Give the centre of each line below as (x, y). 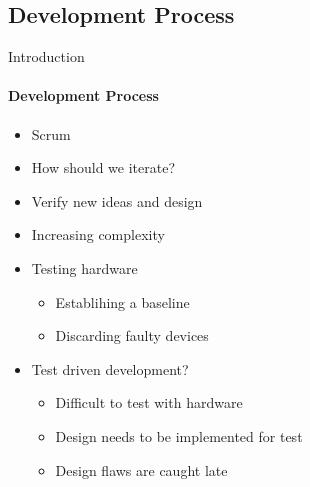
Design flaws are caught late (141, 469)
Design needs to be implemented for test (179, 435)
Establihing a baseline (122, 301)
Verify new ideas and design (117, 200)
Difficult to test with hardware (149, 402)
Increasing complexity (98, 234)
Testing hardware (84, 267)
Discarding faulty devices (132, 335)
